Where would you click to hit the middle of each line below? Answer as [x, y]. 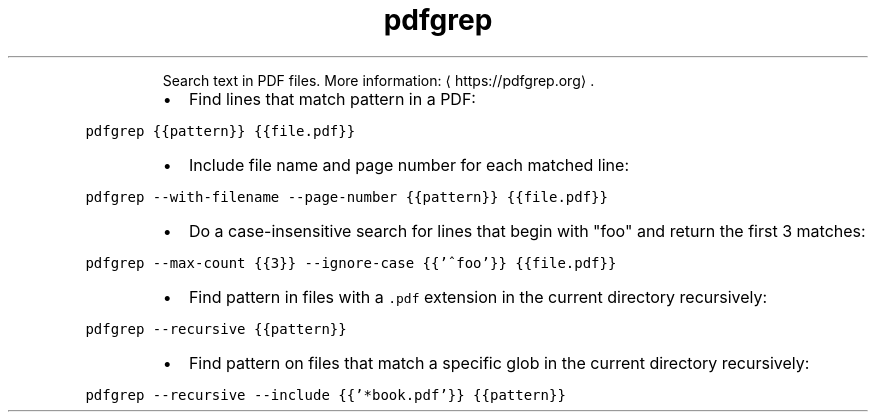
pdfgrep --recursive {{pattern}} [216, 328]
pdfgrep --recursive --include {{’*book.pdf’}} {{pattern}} [325, 394]
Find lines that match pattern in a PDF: [332, 98]
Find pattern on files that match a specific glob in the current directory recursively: [499, 362]
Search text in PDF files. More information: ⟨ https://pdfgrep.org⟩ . [378, 80]
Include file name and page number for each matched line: [408, 164]
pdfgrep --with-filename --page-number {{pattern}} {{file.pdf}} [346, 196]
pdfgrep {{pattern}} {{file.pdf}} [220, 130]
